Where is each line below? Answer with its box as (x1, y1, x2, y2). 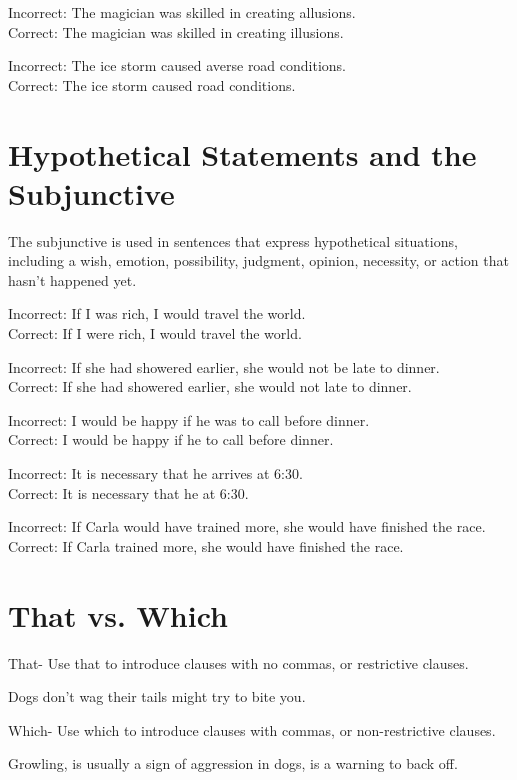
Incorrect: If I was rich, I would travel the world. (8, 303, 306, 324)
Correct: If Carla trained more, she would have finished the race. (8, 535, 404, 556)
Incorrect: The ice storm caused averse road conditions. (8, 55, 347, 76)
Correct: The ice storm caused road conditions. (8, 74, 296, 95)
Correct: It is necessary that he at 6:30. (8, 482, 249, 503)
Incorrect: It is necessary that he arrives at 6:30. (8, 463, 303, 484)
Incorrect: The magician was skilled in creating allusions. (8, 2, 356, 22)
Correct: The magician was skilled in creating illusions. (8, 21, 344, 42)
